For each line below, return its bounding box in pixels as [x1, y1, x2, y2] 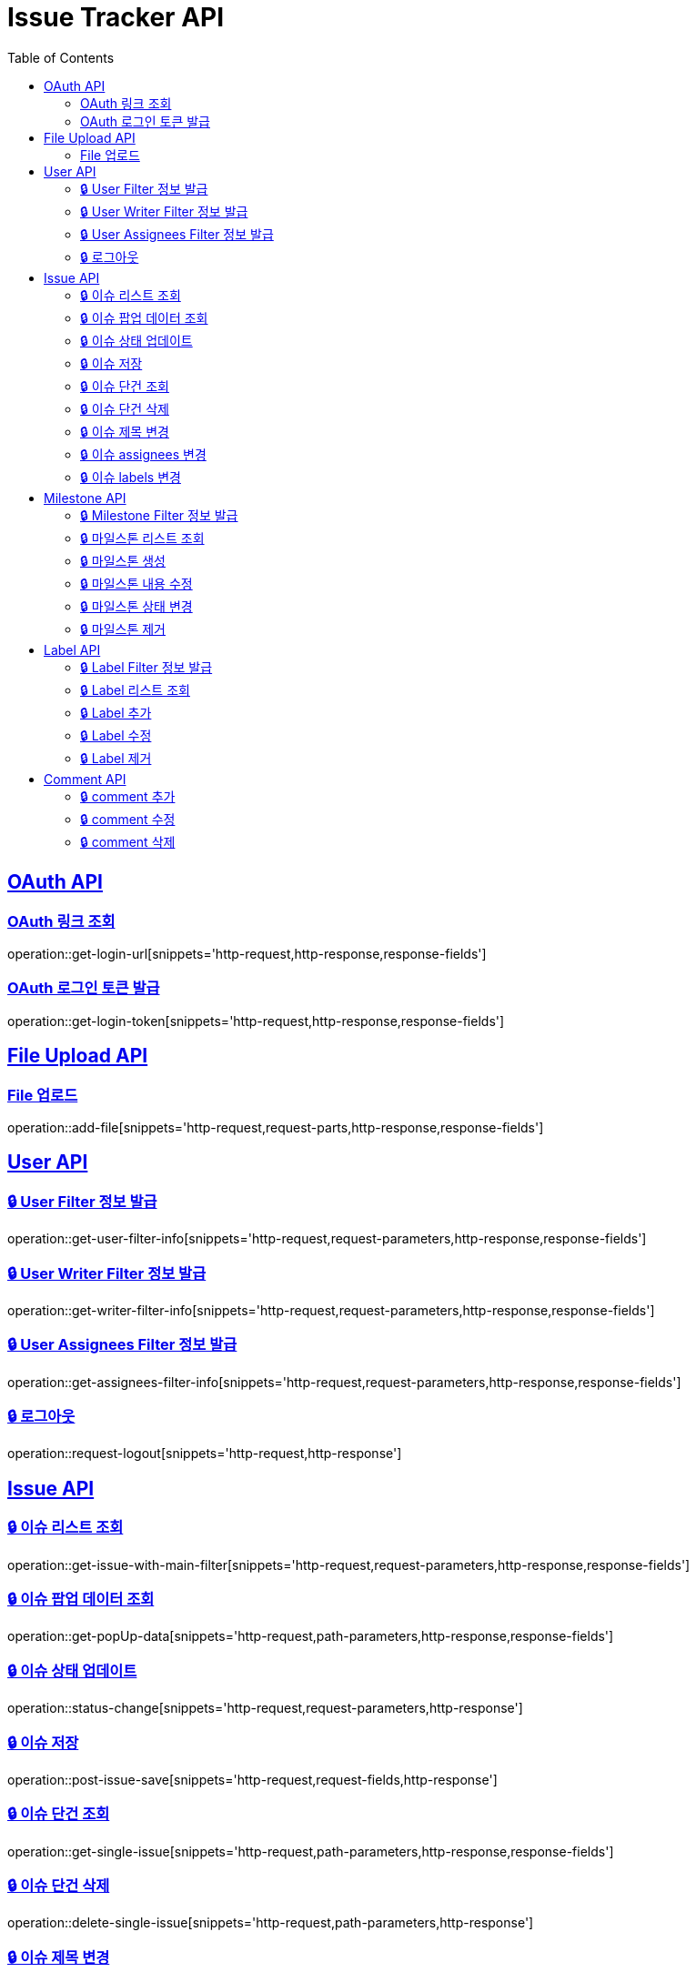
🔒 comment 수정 [80, 810, 176, 827]
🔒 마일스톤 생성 [80, 552, 166, 568]
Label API [44, 641, 101, 658]
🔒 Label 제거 [80, 750, 152, 766]
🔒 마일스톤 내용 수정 [80, 575, 193, 591]
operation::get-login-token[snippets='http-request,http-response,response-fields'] [7, 1012, 505, 1029]
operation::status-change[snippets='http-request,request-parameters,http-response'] [7, 1700, 523, 1716]
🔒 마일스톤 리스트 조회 [80, 529, 205, 546]
